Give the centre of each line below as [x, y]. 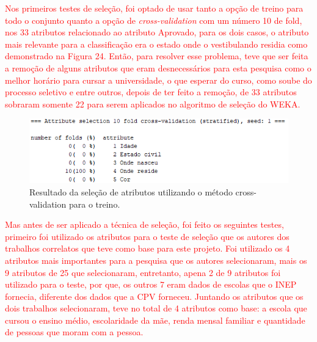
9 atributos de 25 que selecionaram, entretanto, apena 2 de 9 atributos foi [143, 272]
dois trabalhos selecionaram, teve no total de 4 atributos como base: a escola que [156, 308]
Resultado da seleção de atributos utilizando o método [131, 191]
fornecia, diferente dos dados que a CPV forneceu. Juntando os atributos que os [154, 296]
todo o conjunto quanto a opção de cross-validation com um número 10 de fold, [154, 20]
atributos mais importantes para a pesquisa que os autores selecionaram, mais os [156, 260]
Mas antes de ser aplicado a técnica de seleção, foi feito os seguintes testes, [144, 224]
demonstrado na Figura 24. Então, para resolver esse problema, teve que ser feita [157, 56]
